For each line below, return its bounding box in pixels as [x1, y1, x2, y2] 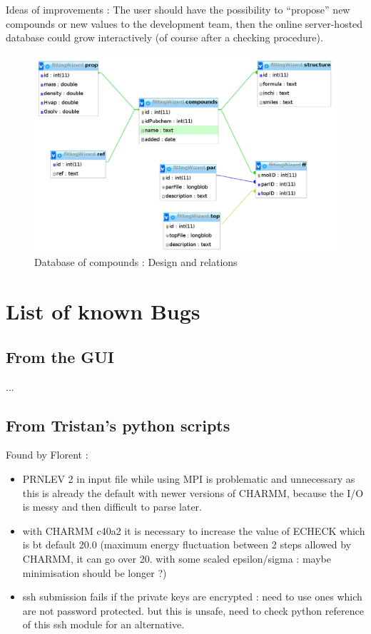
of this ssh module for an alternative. [22, 617, 185, 632]
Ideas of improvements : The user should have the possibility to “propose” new [6, 2, 350, 16]
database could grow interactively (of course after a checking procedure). [6, 30, 323, 45]
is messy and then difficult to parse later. [22, 499, 202, 514]
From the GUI [6, 345, 115, 367]
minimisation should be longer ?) [22, 565, 167, 580]
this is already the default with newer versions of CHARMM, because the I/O [22, 485, 364, 500]
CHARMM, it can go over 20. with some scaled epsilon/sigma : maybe [22, 551, 331, 566]
